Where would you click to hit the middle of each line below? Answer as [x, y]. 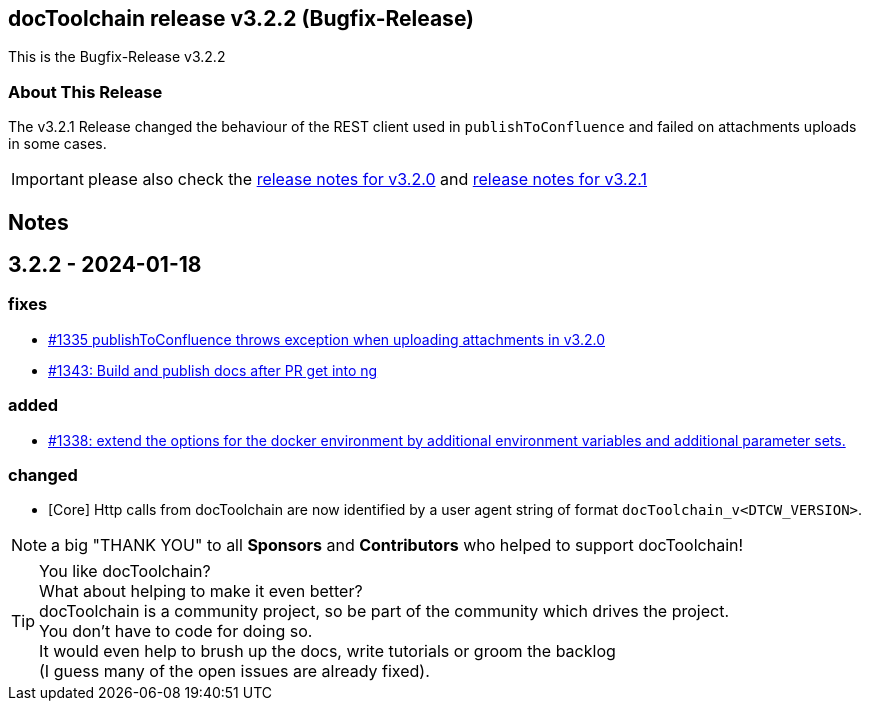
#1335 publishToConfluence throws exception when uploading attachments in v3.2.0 [327, 339]
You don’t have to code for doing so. [176, 631]
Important [47, 179]
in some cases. [57, 144]
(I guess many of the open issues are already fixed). [234, 671]
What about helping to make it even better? [201, 591]
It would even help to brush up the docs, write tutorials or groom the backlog [327, 651]
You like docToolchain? [125, 571]
